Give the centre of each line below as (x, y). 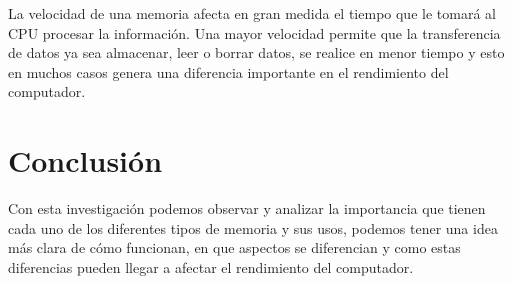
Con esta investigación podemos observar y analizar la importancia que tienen (247, 208)
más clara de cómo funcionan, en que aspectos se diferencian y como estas (234, 247)
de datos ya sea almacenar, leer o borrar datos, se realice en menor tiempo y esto (256, 52)
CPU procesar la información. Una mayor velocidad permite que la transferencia (254, 32)
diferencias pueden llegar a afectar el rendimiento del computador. (211, 266)
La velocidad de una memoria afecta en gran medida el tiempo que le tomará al (252, 13)
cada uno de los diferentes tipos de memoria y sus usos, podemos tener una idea (253, 227)
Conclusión (85, 160)
